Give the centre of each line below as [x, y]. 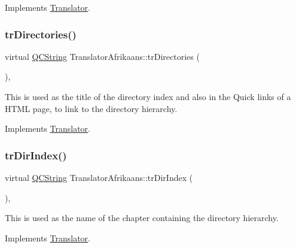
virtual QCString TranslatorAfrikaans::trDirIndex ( [99, 177]
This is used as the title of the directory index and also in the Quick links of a [148, 96]
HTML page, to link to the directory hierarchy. [91, 108]
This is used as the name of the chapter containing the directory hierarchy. [142, 218]
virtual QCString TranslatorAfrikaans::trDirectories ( [102, 56]
